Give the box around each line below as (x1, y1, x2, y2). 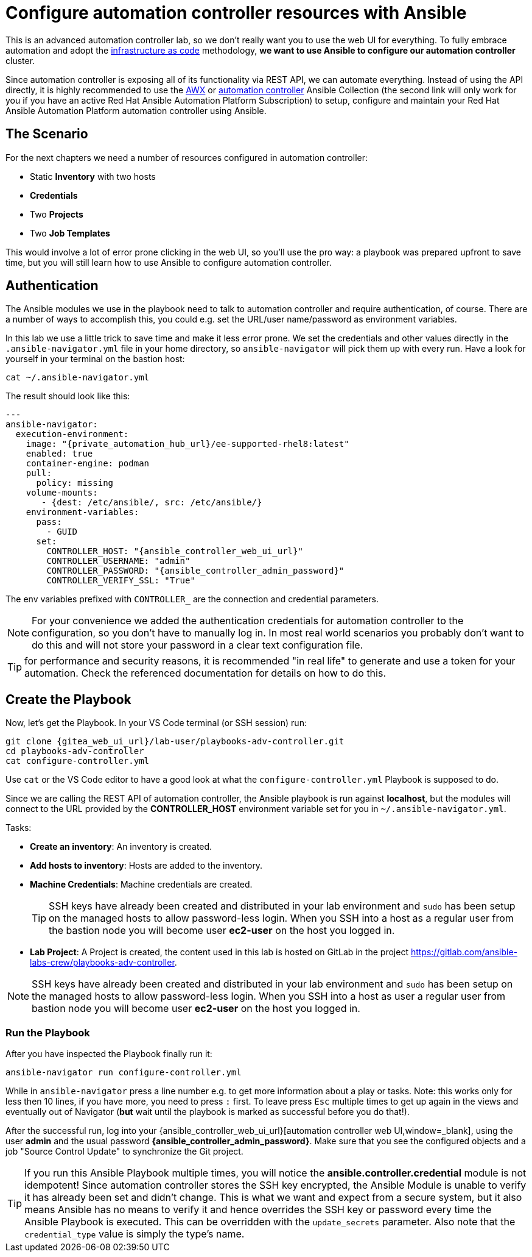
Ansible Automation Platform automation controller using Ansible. (5, 105, 267, 116)
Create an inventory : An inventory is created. (30, 841, 212, 852)
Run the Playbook (5, 1026, 90, 1039)
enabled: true (26, 449, 93, 459)
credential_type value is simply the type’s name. (24, 1228, 245, 1241)
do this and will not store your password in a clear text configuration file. (32, 639, 363, 652)
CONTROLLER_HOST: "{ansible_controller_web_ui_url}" (46, 546, 303, 557)
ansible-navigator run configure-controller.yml (5, 1067, 242, 1078)
